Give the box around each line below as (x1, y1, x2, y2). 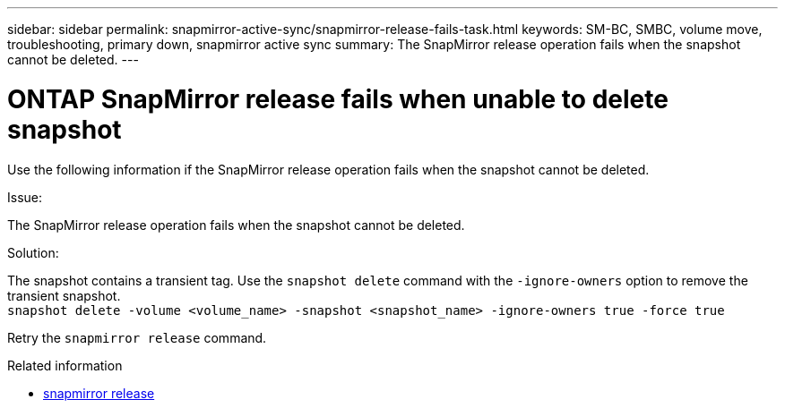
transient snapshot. (7, 287, 121, 303)
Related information (7, 357, 123, 373)
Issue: (7, 189, 43, 205)
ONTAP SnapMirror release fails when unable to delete (7, 83, 669, 115)
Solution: (7, 244, 59, 260)
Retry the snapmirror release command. (7, 329, 267, 345)
